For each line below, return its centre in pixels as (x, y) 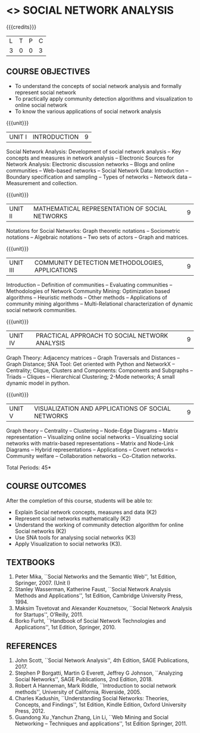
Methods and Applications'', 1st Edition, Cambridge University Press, (99, 595)
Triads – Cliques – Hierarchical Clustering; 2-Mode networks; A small (90, 376)
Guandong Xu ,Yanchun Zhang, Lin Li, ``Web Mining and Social (91, 718)
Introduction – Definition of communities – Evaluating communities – (89, 285)
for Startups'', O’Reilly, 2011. (49, 615)
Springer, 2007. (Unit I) (43, 583)
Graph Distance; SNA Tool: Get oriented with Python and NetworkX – (90, 364)
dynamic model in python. (38, 383)
